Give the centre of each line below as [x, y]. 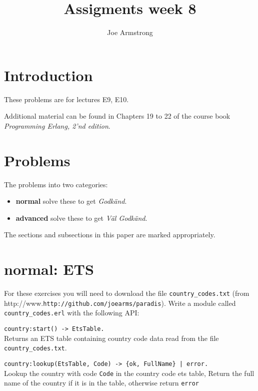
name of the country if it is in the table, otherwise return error [101, 383]
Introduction [48, 75]
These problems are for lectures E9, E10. [66, 99]
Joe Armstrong [130, 32]
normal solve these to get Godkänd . [71, 201]
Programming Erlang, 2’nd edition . [57, 125]
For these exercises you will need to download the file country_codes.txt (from [127, 293]
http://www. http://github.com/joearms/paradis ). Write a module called [120, 303]
